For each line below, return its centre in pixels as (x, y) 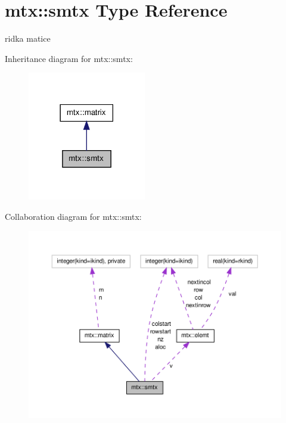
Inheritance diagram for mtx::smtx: (69, 58)
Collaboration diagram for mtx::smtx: (73, 217)
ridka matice (28, 38)
